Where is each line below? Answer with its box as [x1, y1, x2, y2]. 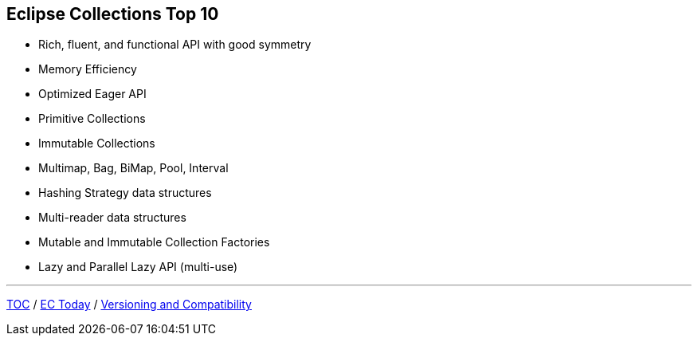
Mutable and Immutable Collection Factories [38, 235, 270, 250]
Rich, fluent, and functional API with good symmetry [38, 37, 312, 52]
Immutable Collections [38, 136, 155, 151]
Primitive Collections [38, 112, 146, 126]
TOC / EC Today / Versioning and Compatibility [6, 297, 252, 312]
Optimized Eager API [38, 87, 147, 101]
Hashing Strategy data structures [38, 186, 212, 200]
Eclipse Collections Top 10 [6, 4, 219, 24]
